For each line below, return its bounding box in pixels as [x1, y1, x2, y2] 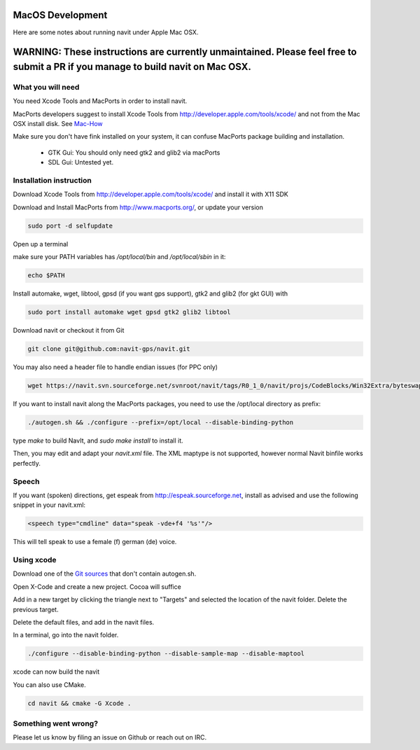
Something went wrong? [13, 718, 98, 728]
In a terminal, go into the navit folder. [13, 631, 119, 639]
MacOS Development [13, 9, 108, 21]
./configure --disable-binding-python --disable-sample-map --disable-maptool [27, 650, 304, 658]
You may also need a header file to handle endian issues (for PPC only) [13, 363, 218, 371]
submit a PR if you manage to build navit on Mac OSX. [13, 60, 252, 73]
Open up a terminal [13, 239, 69, 248]
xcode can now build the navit [13, 667, 100, 676]
